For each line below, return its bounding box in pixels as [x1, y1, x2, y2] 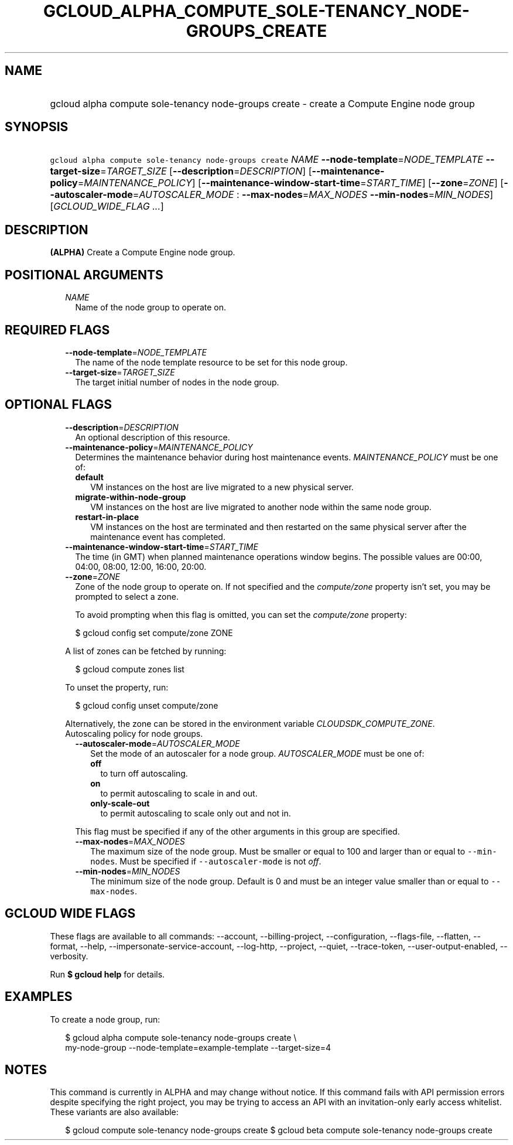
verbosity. [50, 951, 88, 961]
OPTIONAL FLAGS [5, 397, 112, 412]
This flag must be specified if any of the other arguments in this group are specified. [75, 826, 400, 836]
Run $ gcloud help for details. [50, 969, 165, 979]
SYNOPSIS [5, 119, 69, 135]
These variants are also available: [50, 1107, 179, 1117]
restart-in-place [75, 511, 139, 522]
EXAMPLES [5, 989, 73, 1004]
